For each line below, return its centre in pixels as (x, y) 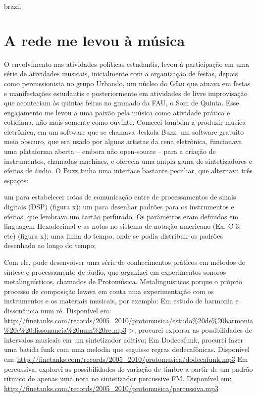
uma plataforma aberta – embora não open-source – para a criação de (110, 151)
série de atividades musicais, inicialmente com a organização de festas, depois (121, 74)
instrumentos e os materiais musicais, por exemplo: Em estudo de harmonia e (121, 301)
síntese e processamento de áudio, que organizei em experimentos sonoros (115, 272)
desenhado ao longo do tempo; (50, 245)
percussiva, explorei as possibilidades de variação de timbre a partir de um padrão (128, 369)
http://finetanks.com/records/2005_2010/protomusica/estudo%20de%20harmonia (128, 320)
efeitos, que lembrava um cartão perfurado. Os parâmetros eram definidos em (121, 216)
